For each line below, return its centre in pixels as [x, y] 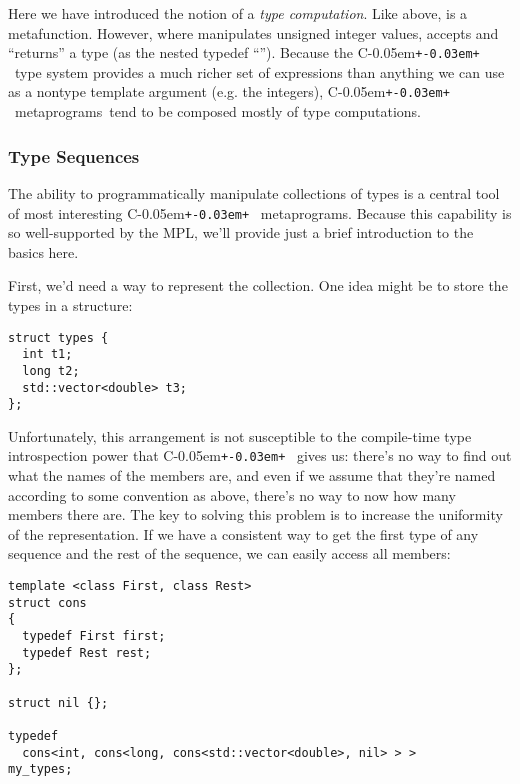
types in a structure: [70, 304]
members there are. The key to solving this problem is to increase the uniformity [255, 514]
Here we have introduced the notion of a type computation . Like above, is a [238, 13]
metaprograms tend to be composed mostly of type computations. [217, 111]
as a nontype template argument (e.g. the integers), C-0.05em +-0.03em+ [229, 91]
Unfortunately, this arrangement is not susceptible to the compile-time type [240, 435]
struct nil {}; [58, 702]
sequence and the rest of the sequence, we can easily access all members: [229, 553]
